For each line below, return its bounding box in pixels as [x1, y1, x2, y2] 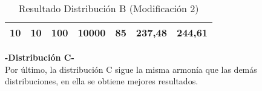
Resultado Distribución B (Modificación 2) [18, 1, 199, 15]
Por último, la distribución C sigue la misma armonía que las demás [5, 62, 257, 75]
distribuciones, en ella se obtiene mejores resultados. [5, 75, 198, 87]
